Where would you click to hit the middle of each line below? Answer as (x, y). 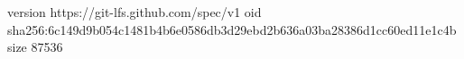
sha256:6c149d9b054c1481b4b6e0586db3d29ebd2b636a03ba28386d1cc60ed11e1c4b (232, 29)
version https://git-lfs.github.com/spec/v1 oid (135, 12)
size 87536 (35, 47)
